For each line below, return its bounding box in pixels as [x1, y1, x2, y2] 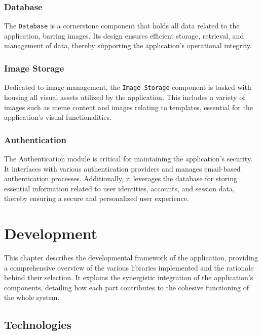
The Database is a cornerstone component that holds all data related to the [4, 20, 240, 31]
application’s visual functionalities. [4, 112, 111, 122]
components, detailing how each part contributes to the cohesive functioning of [4, 282, 249, 292]
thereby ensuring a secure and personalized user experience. [4, 193, 189, 204]
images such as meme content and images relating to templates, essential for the [4, 102, 253, 112]
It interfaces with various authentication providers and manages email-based [4, 163, 241, 174]
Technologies [4, 317, 71, 332]
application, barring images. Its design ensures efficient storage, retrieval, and [4, 30, 244, 41]
